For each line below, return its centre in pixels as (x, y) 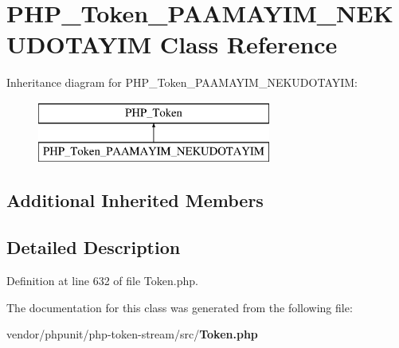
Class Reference (248, 44)
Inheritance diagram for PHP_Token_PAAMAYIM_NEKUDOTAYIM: (182, 82)
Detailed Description (94, 247)
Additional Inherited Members (135, 200)
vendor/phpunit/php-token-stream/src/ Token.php (132, 334)
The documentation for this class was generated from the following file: (180, 307)
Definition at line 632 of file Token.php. (102, 281)
